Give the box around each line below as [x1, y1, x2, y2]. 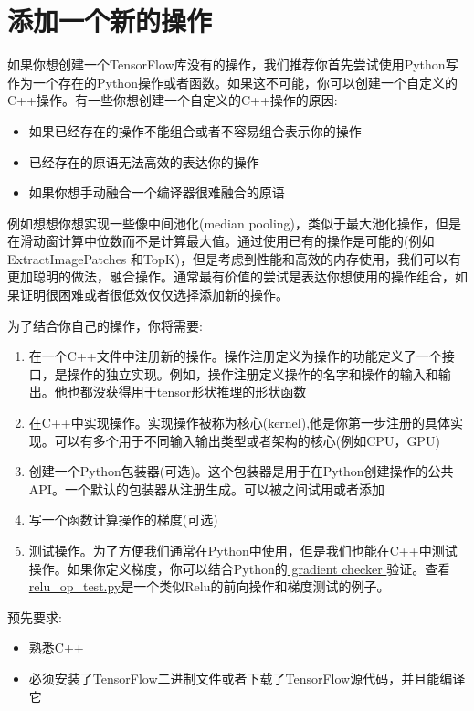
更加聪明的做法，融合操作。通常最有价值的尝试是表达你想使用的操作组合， [7, 267, 455, 286]
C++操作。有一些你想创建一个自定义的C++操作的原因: [7, 90, 338, 110]
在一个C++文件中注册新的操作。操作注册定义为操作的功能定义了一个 [28, 346, 442, 366]
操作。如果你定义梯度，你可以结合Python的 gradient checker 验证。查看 [28, 558, 451, 578]
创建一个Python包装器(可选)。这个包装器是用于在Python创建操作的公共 [28, 462, 454, 481]
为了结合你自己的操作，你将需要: [7, 315, 203, 334]
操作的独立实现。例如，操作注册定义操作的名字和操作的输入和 [67, 364, 438, 383]
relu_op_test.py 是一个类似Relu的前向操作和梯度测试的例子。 [28, 577, 390, 596]
